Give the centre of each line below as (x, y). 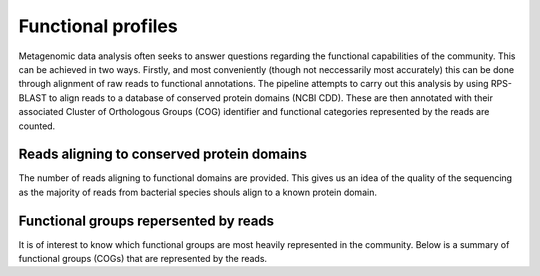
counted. (37, 126)
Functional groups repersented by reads (146, 220)
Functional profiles (98, 26)
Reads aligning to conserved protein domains (162, 154)
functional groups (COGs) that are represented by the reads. (143, 259)
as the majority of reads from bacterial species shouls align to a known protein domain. (197, 192)
